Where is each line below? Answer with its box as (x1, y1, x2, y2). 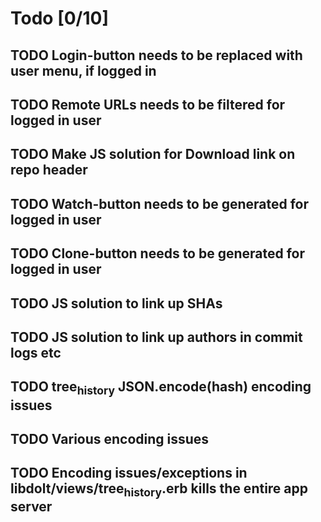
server (10, 498, 53, 516)
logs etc (10, 344, 62, 361)
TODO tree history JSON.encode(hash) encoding (10, 378, 312, 398)
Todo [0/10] (10, 7, 109, 30)
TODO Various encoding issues (10, 430, 210, 447)
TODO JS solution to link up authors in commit (10, 328, 303, 346)
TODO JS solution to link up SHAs (10, 295, 223, 312)
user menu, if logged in (10, 62, 157, 79)
